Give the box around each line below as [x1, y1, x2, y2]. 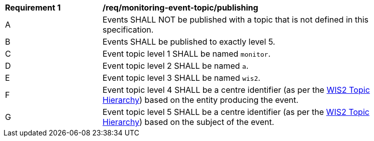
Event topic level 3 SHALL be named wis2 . [103, 73, 260, 83]
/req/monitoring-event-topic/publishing [103, 3, 258, 13]
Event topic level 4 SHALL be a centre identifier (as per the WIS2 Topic [103, 85, 370, 95]
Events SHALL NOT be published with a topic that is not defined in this [103, 15, 368, 25]
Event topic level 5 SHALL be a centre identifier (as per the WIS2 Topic [103, 107, 369, 117]
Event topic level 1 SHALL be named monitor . [103, 49, 270, 59]
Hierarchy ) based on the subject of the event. [103, 117, 274, 127]
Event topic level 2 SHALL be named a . [103, 61, 249, 71]
